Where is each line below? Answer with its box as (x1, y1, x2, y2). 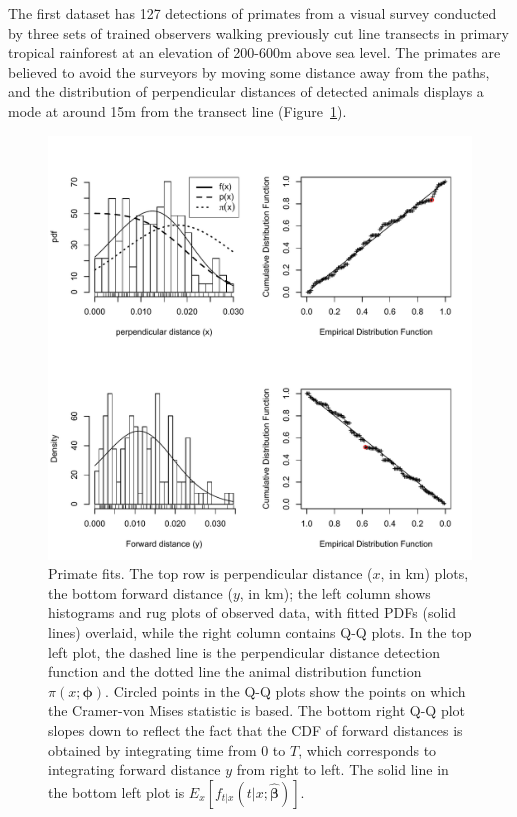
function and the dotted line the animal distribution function (48, 661, 422, 682)
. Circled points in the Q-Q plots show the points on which (105, 680, 466, 701)
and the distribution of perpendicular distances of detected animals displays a (8, 81, 484, 102)
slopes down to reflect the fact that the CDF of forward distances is (48, 719, 463, 740)
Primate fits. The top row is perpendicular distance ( (48, 563, 373, 584)
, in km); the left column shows (239, 582, 431, 603)
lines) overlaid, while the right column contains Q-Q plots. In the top (48, 621, 472, 642)
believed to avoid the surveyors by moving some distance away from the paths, (8, 61, 490, 82)
